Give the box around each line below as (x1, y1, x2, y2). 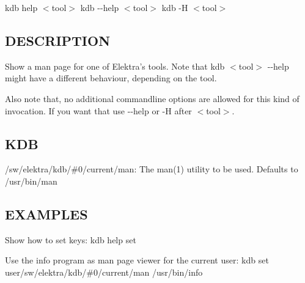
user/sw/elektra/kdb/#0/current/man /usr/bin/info (5, 265, 203, 278)
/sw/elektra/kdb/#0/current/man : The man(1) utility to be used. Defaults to (5, 163, 298, 175)
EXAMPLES (5, 204, 88, 223)
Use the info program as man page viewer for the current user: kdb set (5, 254, 269, 266)
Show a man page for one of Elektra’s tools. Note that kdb (5, 59, 225, 72)
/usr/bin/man (5, 174, 57, 187)
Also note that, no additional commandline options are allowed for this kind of (5, 92, 299, 105)
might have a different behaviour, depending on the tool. (5, 72, 217, 84)
